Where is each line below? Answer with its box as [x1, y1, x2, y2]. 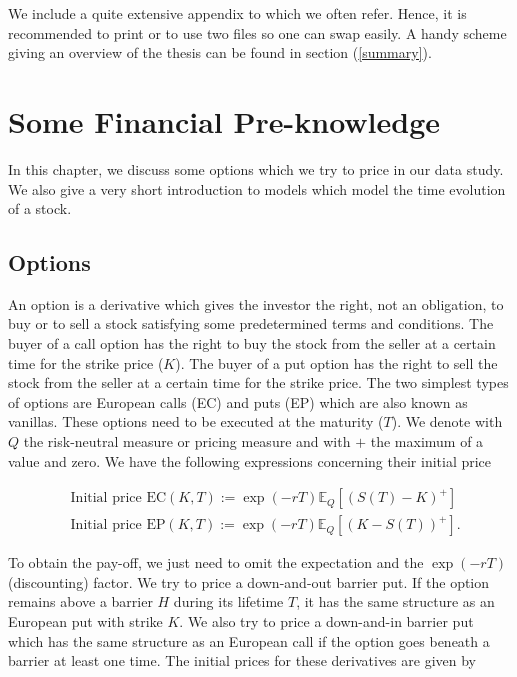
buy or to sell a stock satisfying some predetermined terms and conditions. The [8, 313, 494, 334]
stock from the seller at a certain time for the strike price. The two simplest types [8, 372, 509, 393]
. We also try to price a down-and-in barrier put [179, 611, 474, 632]
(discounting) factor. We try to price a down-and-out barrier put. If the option [8, 571, 490, 592]
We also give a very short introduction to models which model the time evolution [8, 178, 506, 199]
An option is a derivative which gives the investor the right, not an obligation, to [8, 293, 504, 314]
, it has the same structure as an [296, 591, 495, 612]
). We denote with [391, 411, 503, 432]
